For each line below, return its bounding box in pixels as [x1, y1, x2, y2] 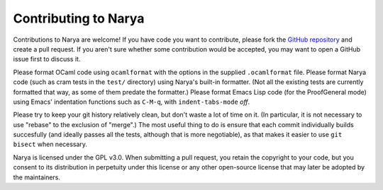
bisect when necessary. [13, 140, 88, 148]
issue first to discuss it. [13, 55, 81, 64]
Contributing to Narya [13, 11, 145, 26]
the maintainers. [13, 173, 60, 182]
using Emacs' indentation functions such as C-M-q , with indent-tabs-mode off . [13, 97, 250, 106]
